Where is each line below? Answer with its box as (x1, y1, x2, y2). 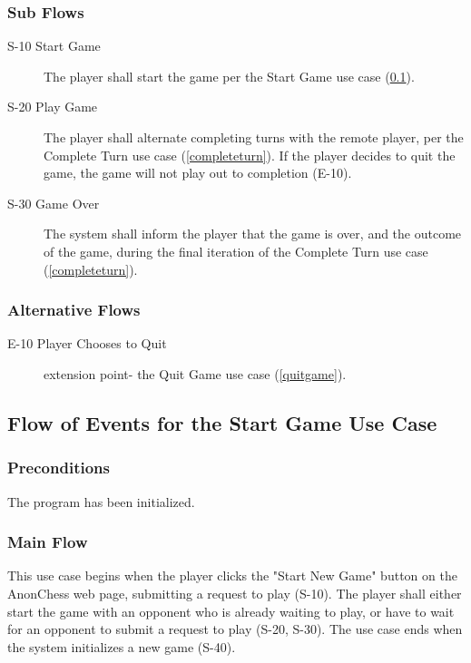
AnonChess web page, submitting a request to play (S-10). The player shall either (7, 583, 462, 602)
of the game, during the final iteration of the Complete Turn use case (44, 241, 428, 260)
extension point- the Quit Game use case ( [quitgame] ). (44, 364, 347, 383)
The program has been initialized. (7, 492, 195, 511)
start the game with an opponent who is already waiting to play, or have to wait (7, 601, 455, 620)
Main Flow (7, 531, 88, 553)
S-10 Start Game (7, 36, 101, 55)
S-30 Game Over (7, 193, 100, 212)
